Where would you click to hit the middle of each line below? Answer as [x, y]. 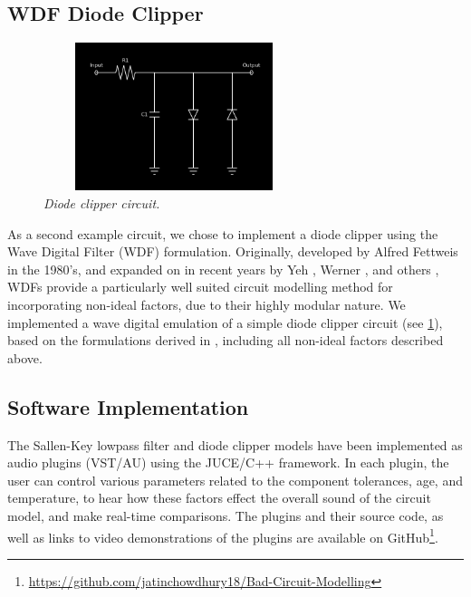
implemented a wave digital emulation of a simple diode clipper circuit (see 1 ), [225, 322]
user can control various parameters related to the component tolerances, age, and [235, 480]
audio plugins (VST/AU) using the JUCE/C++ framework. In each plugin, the [228, 462]
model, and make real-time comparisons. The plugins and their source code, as [226, 515]
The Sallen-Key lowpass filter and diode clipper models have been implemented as [235, 444]
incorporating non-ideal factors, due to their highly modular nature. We [207, 304]
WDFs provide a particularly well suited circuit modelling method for [200, 287]
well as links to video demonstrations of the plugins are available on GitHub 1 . [223, 535]
